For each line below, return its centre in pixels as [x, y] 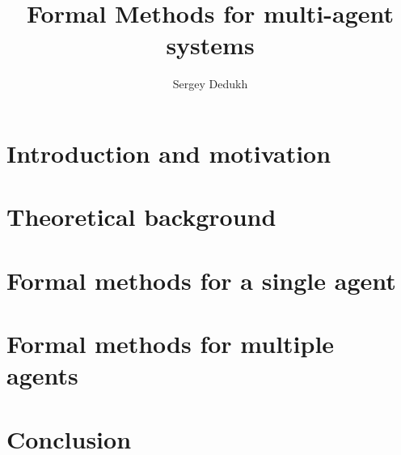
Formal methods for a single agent [201, 280]
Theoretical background [141, 217]
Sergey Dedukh [210, 84]
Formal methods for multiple [171, 344]
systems [210, 45]
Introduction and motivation [169, 153]
